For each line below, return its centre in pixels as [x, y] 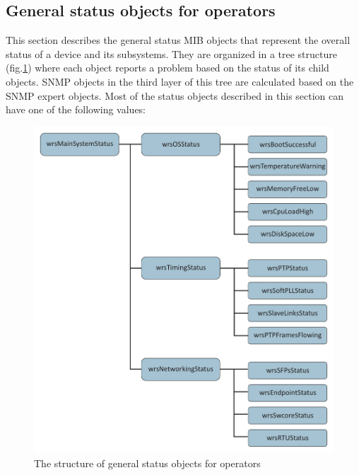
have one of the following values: [76, 109]
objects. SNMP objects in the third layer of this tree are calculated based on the [180, 81]
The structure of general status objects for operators [147, 463]
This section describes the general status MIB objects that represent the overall [178, 40]
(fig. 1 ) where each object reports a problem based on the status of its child [167, 68]
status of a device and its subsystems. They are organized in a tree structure [171, 53]
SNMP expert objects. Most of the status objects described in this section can [175, 95]
